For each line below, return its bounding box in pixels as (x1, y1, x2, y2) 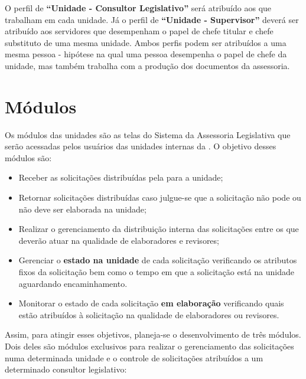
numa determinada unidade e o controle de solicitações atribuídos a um (5, 351, 263, 364)
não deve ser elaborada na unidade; (18, 202, 147, 215)
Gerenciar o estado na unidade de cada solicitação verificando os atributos (18, 254, 297, 266)
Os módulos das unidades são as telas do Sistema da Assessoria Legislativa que (5, 128, 291, 141)
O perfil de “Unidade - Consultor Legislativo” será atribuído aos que (5, 2, 272, 14)
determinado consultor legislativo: (5, 363, 127, 375)
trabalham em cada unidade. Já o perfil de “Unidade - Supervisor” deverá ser (5, 13, 299, 25)
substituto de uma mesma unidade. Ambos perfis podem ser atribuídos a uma (5, 36, 287, 48)
